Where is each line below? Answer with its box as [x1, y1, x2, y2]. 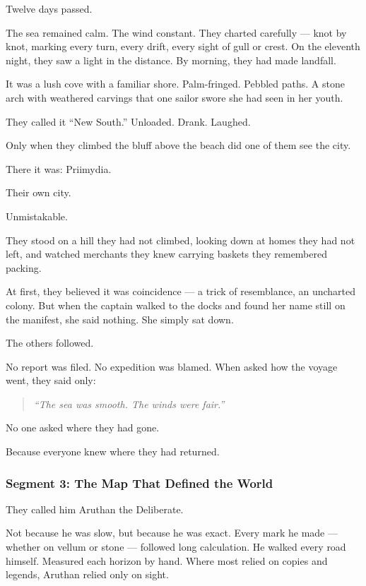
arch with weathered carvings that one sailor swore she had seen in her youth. [6, 90, 343, 104]
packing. [6, 260, 42, 275]
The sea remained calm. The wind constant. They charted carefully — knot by [6, 25, 347, 40]
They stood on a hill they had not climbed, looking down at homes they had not [6, 232, 355, 247]
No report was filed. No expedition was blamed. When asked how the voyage [6, 359, 338, 373]
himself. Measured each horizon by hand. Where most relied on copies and [6, 553, 328, 568]
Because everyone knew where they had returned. [6, 444, 220, 459]
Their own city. [6, 185, 71, 200]
